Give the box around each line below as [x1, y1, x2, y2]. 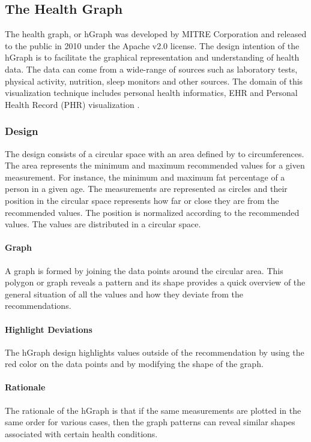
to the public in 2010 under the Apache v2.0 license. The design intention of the [5, 39, 300, 52]
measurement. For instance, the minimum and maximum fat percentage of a [5, 170, 285, 183]
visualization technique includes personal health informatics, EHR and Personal [5, 86, 298, 99]
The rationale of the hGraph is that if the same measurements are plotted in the [5, 404, 301, 416]
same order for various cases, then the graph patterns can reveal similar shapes [5, 416, 295, 428]
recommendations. [5, 299, 71, 312]
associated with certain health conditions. [5, 427, 158, 440]
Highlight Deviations [5, 323, 92, 335]
